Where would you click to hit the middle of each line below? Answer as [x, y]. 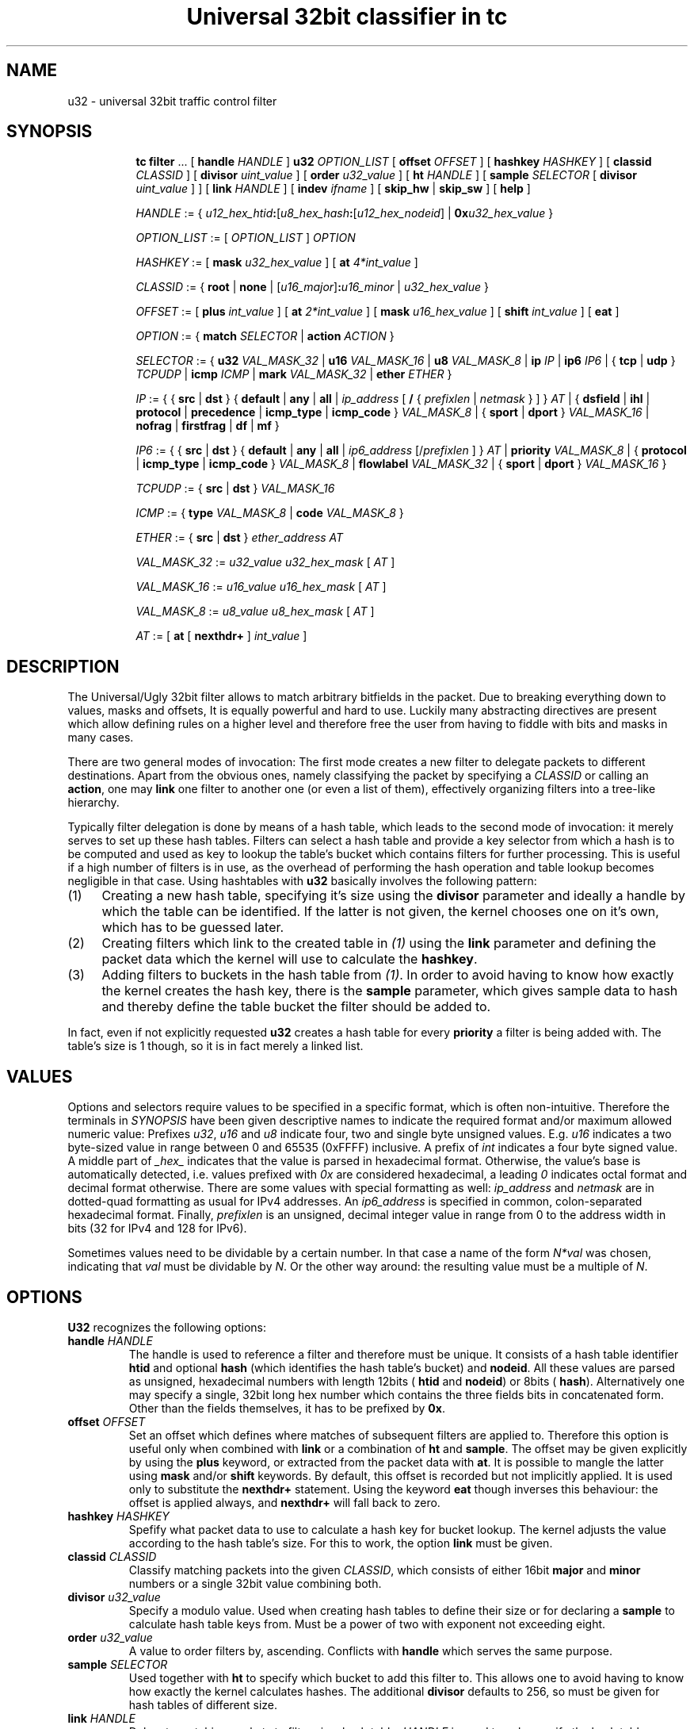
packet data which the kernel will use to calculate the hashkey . [290, 959]
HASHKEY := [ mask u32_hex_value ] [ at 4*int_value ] [277, 263]
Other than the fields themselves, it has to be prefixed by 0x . [287, 1408]
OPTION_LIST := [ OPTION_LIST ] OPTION [246, 238]
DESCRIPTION [63, 666]
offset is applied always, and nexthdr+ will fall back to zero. [284, 1502]
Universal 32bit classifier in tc [347, 17]
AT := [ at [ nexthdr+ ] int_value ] [221, 636]
